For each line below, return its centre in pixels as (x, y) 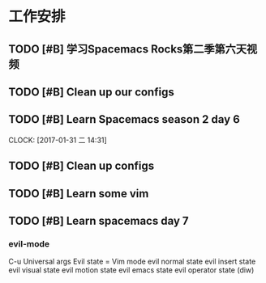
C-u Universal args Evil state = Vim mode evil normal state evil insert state (132, 262)
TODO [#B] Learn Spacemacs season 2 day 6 (124, 119)
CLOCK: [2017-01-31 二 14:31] (58, 140)
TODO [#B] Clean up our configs (91, 92)
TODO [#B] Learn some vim (79, 194)
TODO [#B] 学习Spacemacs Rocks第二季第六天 (128, 49)
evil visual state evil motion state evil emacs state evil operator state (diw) (131, 270)
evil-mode (29, 243)
